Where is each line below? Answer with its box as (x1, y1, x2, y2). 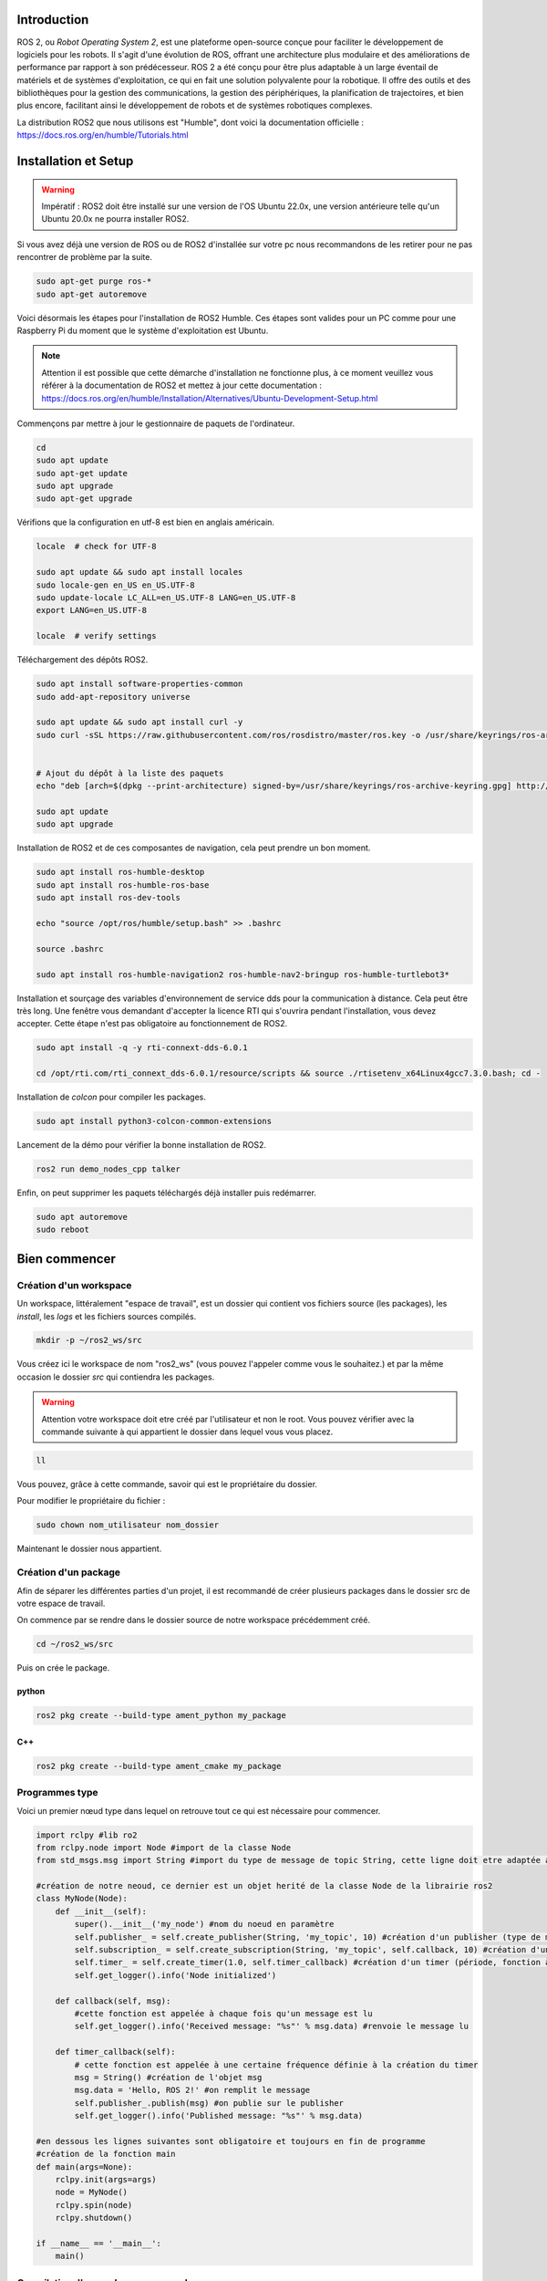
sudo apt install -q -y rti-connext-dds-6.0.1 (36, 1043, 248, 1053)
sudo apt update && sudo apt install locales (36, 567, 243, 578)
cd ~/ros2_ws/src (36, 1639, 114, 1650)
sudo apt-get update (36, 468, 128, 478)
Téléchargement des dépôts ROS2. (16, 654, 149, 665)
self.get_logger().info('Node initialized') (74, 1970, 277, 1980)
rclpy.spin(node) (55, 2200, 133, 2210)
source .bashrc (36, 943, 104, 953)
